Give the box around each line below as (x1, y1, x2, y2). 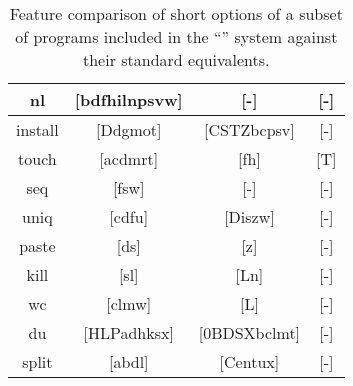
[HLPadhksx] (83, 321, 174, 344)
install (16, 118, 59, 141)
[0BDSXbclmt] (198, 321, 301, 344)
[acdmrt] (99, 147, 159, 170)
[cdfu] (109, 205, 149, 228)
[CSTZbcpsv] (204, 118, 295, 141)
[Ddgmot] (95, 118, 162, 141)
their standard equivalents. (83, 48, 270, 71)
